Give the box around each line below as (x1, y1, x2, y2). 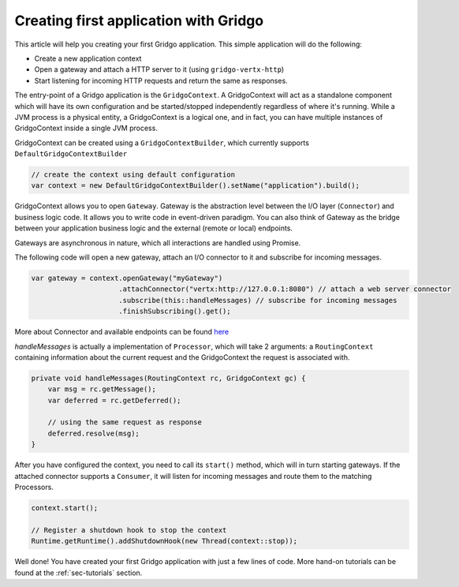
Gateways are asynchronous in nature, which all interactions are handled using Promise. (14, 237, 301, 248)
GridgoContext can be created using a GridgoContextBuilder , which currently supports (14, 138, 309, 148)
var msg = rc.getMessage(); (47, 385, 157, 394)
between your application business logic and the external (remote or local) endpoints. (14, 223, 293, 233)
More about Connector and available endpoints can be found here (14, 327, 229, 337)
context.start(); (31, 503, 99, 512)
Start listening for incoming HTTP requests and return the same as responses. (34, 76, 288, 85)
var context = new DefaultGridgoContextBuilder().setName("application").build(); (31, 181, 360, 190)
